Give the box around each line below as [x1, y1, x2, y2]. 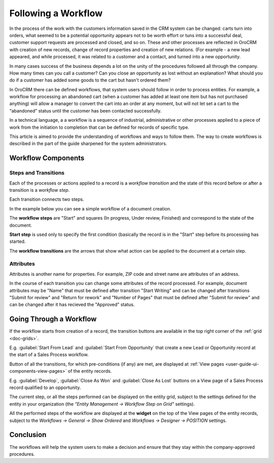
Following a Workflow [9, 8, 103, 19]
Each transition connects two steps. [9, 196, 85, 202]
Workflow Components [9, 154, 85, 162]
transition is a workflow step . [9, 187, 70, 193]
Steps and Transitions [9, 169, 65, 176]
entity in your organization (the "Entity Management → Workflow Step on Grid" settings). [9, 401, 195, 407]
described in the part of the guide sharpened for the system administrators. [9, 140, 167, 147]
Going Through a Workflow [9, 315, 97, 324]
